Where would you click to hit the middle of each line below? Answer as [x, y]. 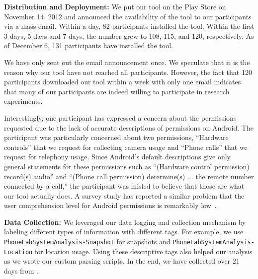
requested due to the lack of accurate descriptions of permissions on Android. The [129, 127]
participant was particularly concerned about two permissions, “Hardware [116, 137]
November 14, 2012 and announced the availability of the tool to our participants [128, 16]
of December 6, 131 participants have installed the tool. [88, 45]
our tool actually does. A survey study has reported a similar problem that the [124, 195]
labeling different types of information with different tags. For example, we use [124, 232]
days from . [21, 270]
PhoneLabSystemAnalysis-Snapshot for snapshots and [87, 242]
